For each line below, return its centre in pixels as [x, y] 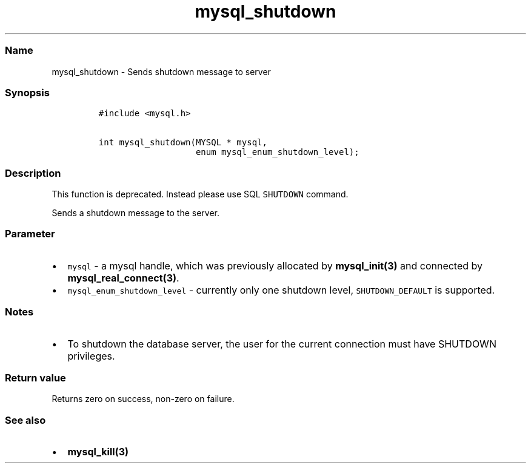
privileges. [91, 356]
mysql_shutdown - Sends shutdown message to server [161, 71]
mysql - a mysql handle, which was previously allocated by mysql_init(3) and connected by [275, 265]
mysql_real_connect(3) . [123, 278]
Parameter [30, 234]
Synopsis [27, 92]
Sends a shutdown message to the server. [135, 213]
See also [25, 420]
